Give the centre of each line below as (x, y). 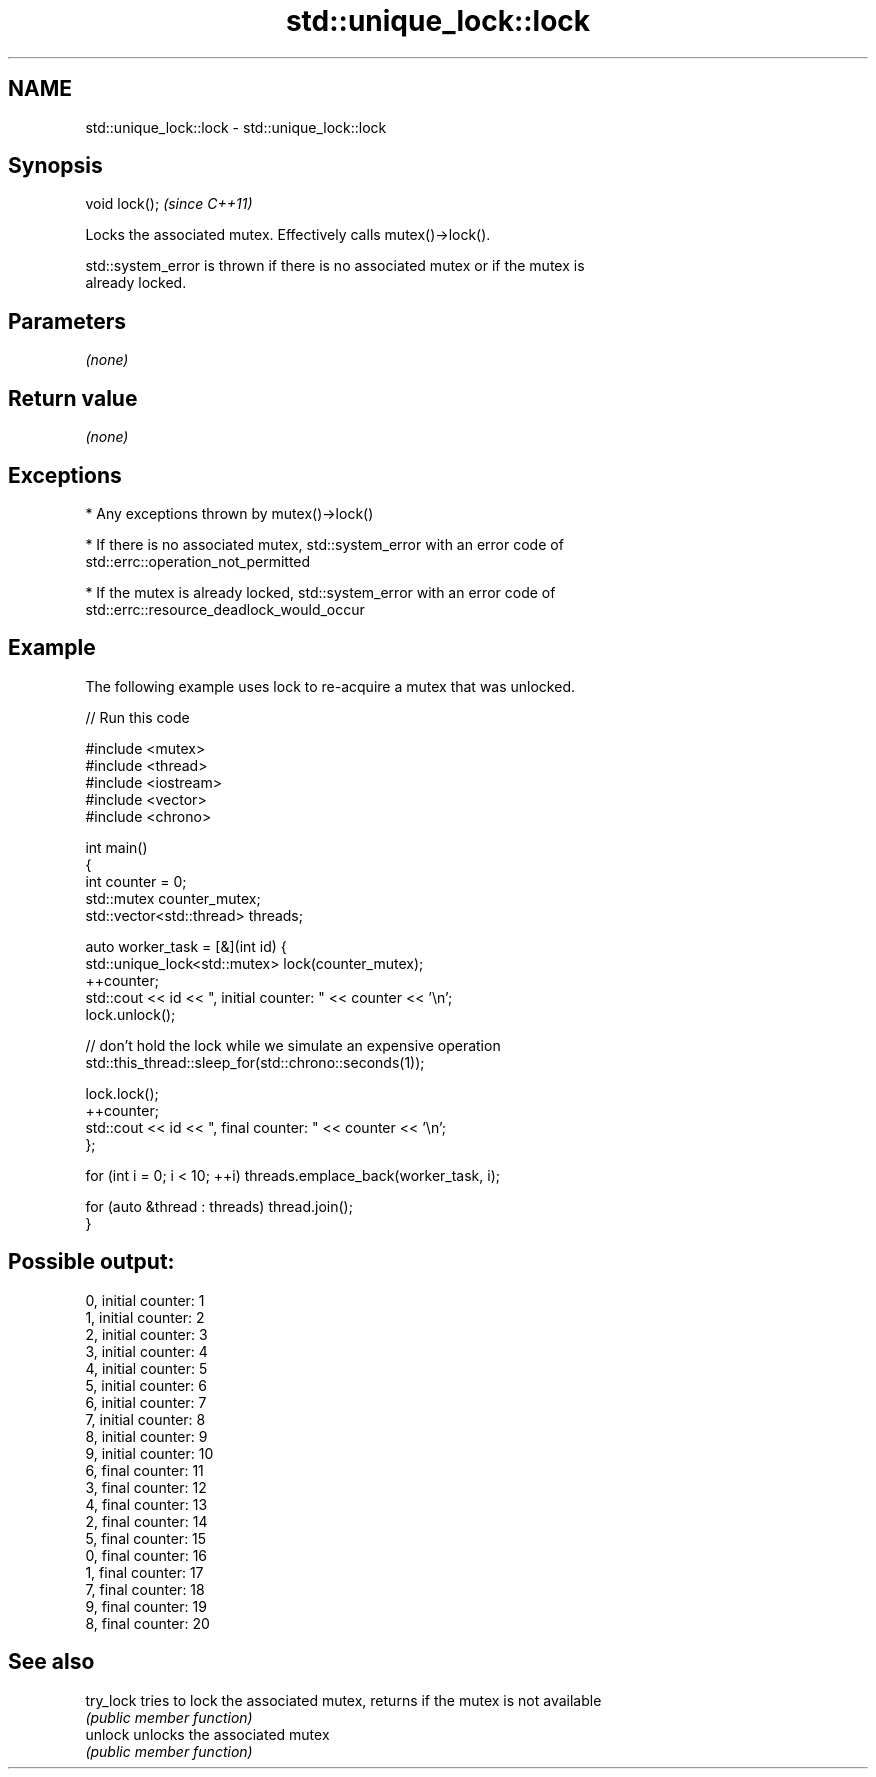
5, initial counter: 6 (146, 1385)
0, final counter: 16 (146, 1555)
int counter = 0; (136, 881)
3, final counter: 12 (146, 1487)
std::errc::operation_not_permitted (198, 561)
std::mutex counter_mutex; (173, 898)
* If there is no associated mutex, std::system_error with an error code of (324, 544)
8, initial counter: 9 (146, 1436)
